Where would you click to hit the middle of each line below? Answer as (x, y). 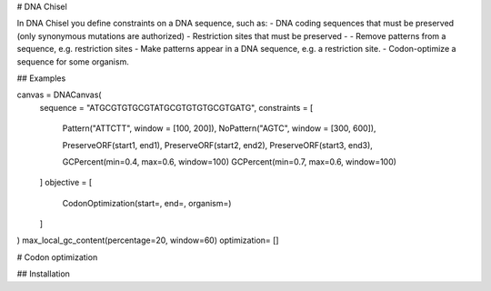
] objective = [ (66, 183)
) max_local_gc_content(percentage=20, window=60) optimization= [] (148, 240)
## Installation (43, 274)
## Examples (41, 78)
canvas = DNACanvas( (59, 95)
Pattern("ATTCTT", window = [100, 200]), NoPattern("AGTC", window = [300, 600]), (219, 128)
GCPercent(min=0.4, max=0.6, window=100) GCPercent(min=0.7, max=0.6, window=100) (230, 161)
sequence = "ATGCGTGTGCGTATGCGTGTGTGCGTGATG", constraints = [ (176, 107)
